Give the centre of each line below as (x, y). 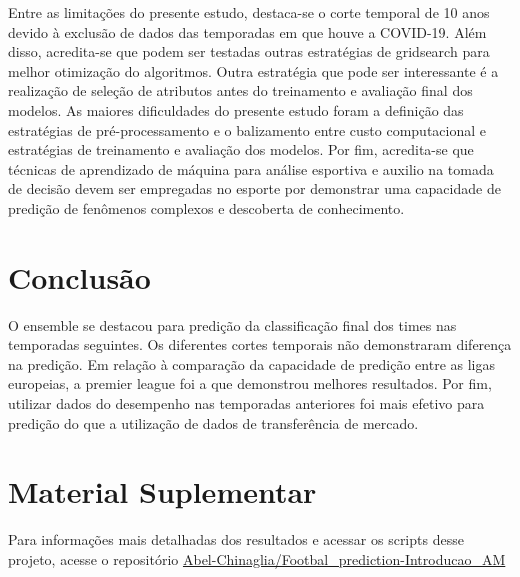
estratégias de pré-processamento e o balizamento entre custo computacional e (247, 129)
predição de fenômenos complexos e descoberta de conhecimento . (206, 207)
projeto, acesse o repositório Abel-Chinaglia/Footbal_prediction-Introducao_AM (257, 558)
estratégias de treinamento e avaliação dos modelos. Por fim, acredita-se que (241, 149)
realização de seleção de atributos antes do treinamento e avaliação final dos (240, 90)
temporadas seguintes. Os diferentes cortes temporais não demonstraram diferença (260, 344)
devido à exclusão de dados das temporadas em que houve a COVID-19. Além (247, 31)
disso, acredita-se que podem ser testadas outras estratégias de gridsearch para (249, 51)
